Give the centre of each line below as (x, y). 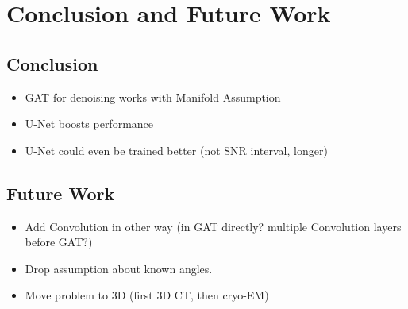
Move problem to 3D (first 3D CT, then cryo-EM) (147, 295)
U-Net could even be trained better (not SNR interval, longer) (176, 150)
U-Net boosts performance (89, 124)
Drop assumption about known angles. (119, 268)
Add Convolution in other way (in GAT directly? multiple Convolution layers (213, 226)
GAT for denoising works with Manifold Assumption (153, 97)
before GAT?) (59, 242)
